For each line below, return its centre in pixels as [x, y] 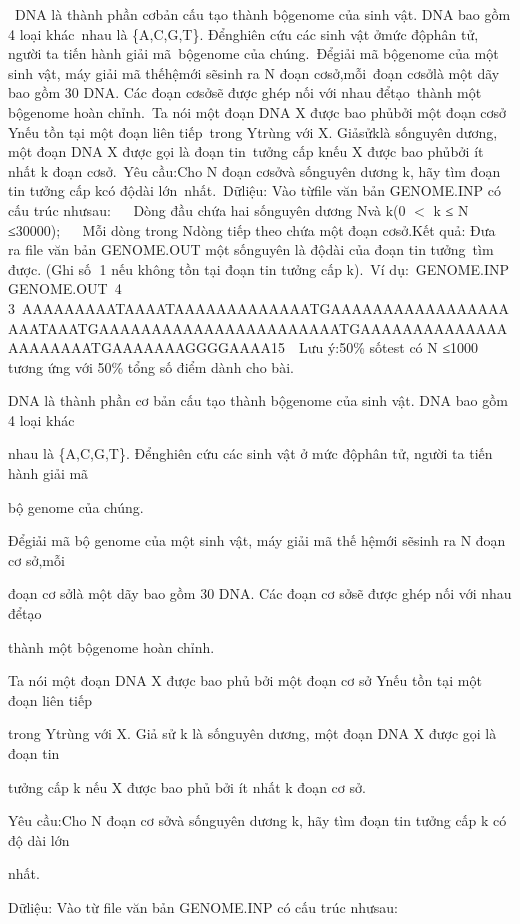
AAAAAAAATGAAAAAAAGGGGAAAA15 [147, 347]
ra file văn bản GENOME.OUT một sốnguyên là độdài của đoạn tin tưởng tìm [251, 249]
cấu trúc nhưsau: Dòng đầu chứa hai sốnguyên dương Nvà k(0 [207, 209]
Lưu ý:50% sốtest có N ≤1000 [389, 347]
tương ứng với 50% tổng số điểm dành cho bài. [151, 366]
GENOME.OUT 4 [65, 288]
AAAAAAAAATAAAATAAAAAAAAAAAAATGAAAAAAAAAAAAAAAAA [265, 307]
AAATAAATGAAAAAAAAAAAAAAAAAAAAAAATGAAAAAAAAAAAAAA [258, 327]
